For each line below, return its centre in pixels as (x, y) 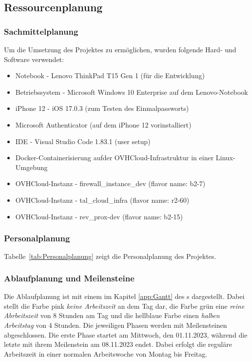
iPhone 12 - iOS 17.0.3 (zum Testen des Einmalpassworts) (102, 108)
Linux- (225, 158)
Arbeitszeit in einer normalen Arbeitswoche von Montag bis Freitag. (106, 353)
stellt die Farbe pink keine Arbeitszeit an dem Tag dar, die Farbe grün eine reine (124, 306)
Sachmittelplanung (41, 31)
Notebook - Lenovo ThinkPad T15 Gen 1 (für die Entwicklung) (110, 75)
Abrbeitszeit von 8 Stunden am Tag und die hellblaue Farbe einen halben (112, 315)
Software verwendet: (34, 59)
